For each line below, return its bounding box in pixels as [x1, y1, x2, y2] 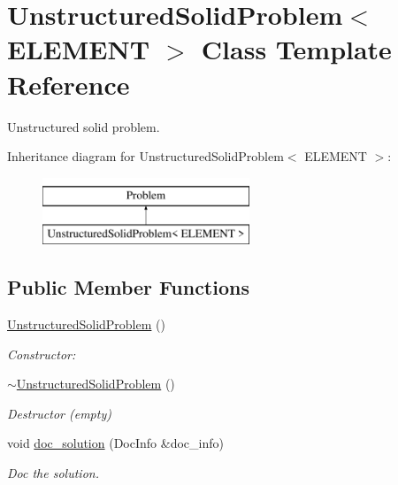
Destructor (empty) [7, 404, 111, 422]
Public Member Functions [7, 273, 249, 301]
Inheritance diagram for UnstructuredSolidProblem [7, 147, 284, 166]
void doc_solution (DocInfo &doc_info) [7, 434, 224, 452]
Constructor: [7, 344, 76, 363]
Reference [7, 65, 130, 102]
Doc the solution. [7, 464, 99, 482]
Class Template [201, 31, 392, 67]
